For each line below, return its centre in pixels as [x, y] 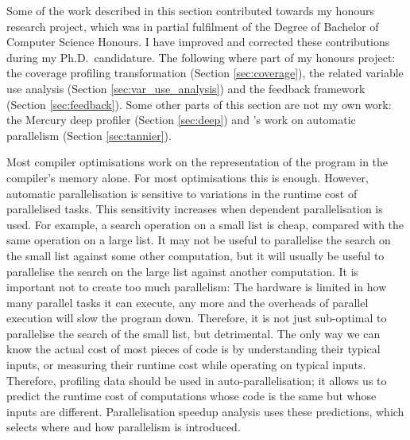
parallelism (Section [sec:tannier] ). [89, 135]
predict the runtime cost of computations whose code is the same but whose [191, 396]
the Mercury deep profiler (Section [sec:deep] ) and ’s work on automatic [181, 120]
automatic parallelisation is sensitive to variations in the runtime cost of [182, 193]
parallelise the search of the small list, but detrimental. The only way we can [193, 333]
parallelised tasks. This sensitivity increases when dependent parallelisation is [195, 209]
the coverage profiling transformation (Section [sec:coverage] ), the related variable [205, 73]
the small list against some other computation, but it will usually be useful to [195, 255]
